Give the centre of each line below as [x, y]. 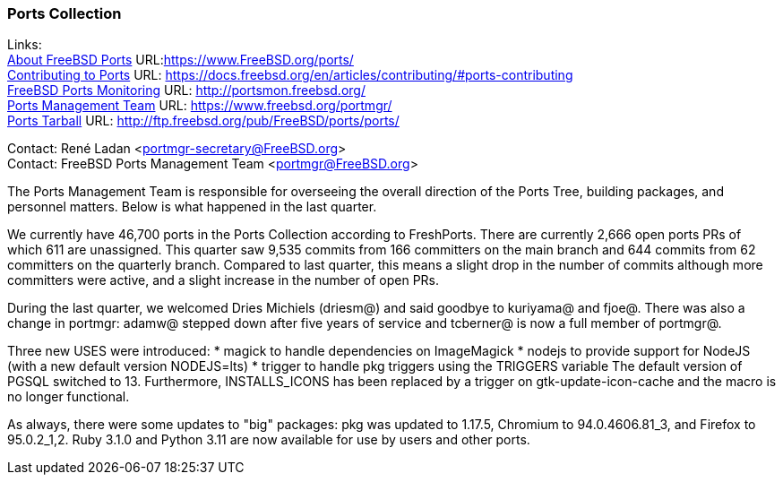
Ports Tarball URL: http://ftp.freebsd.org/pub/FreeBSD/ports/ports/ [203, 121]
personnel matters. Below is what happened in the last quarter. [192, 207]
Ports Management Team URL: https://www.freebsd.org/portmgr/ [200, 106]
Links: [25, 45]
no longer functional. [69, 397]
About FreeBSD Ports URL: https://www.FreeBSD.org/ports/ [181, 60]
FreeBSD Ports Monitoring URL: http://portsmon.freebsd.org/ [186, 90]
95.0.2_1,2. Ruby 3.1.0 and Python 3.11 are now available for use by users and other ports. [269, 440]
